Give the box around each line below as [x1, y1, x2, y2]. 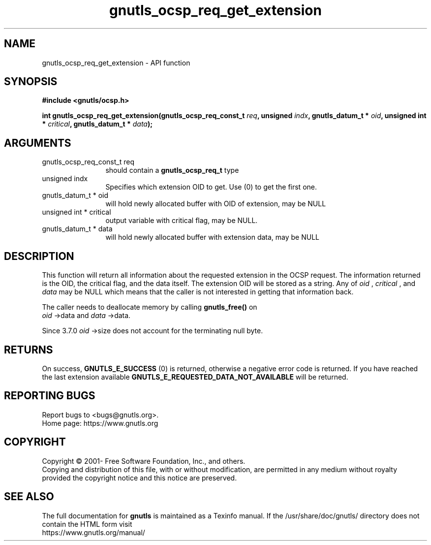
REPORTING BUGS [4, 389, 95, 402]
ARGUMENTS [4, 136, 71, 149]
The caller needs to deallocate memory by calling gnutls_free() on [42, 303, 257, 312]
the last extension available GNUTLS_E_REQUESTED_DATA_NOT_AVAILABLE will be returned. [42, 372, 348, 381]
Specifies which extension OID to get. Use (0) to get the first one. [105, 183, 317, 192]
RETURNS [4, 343, 53, 356]
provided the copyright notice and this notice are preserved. [42, 473, 237, 482]
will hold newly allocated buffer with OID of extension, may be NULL [105, 199, 326, 208]
